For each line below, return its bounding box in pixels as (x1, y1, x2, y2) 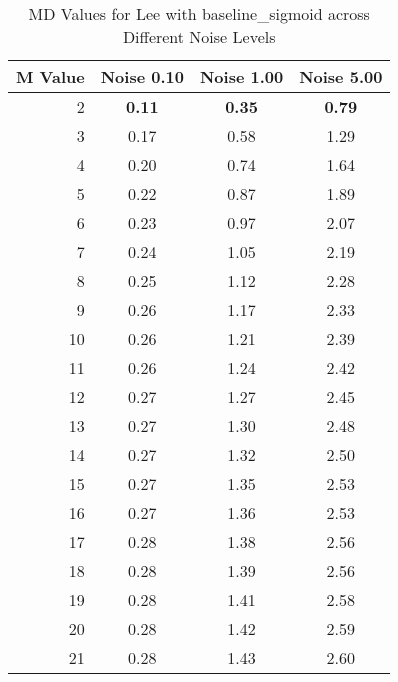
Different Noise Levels (122, 25, 276, 48)
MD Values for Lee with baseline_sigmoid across (28, 2, 370, 25)
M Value (16, 65, 85, 88)
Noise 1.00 (199, 65, 284, 88)
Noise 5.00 (299, 65, 383, 88)
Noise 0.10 (100, 65, 184, 88)
